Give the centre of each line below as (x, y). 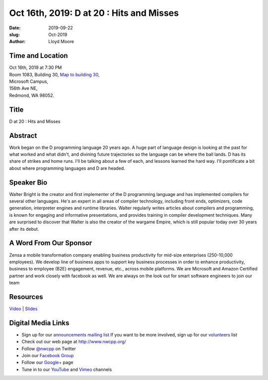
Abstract (23, 136)
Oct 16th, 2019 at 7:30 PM (35, 67)
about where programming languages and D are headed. (67, 168)
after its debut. (24, 229)
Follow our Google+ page (48, 363)
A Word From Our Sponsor (51, 243)
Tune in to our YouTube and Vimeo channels (67, 369)
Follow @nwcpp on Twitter (49, 348)
